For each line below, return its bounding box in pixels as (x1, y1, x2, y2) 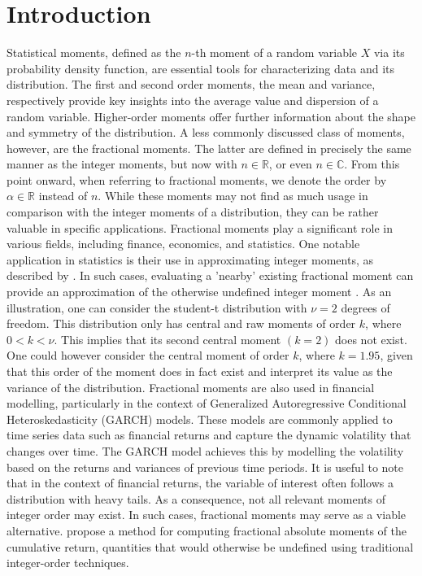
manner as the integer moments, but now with (7, 155, 237, 172)
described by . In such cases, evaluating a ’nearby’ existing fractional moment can (7, 267, 414, 284)
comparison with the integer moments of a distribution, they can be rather (7, 203, 379, 220)
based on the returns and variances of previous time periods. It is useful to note (7, 458, 404, 475)
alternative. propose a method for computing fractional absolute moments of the (7, 521, 407, 539)
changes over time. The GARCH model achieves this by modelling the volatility (7, 442, 404, 459)
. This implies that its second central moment (54, 330, 281, 347)
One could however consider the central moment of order (7, 347, 289, 364)
